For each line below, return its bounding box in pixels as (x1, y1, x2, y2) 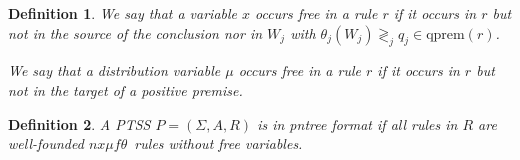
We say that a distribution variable (8, 60, 221, 81)
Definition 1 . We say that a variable (8, 3, 238, 23)
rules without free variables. (134, 133, 303, 154)
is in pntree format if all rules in (257, 113, 458, 134)
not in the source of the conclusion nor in (8, 22, 263, 43)
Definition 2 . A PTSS (8, 113, 151, 134)
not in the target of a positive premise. (8, 79, 243, 100)
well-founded (8, 133, 84, 154)
